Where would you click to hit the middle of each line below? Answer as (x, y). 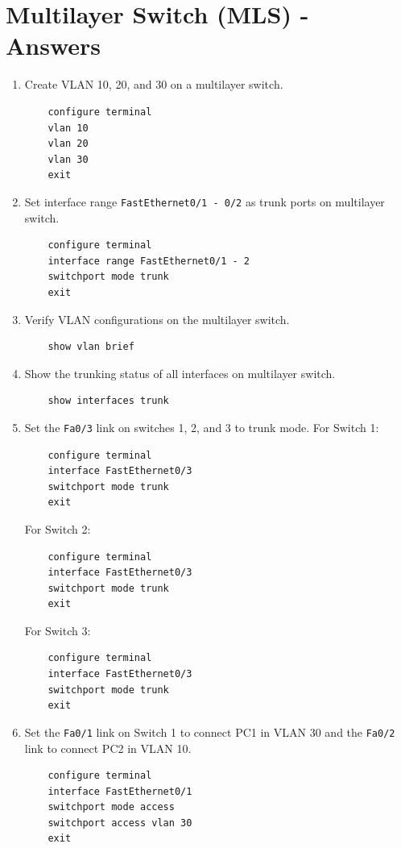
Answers (54, 46)
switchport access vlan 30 (120, 823)
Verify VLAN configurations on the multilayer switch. (157, 319)
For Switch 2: (58, 528)
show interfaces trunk (108, 401)
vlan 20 (68, 144)
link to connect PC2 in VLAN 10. (108, 748)
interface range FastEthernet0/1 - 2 (149, 261)
